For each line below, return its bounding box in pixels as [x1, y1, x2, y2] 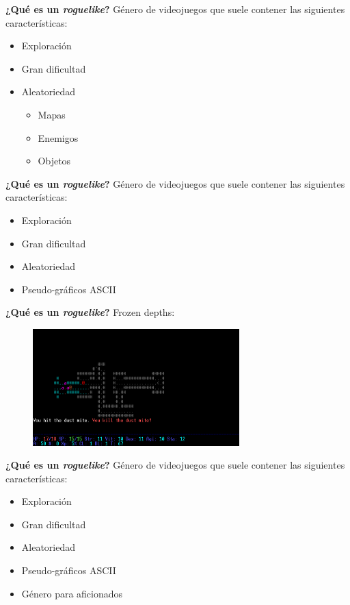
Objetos [38, 153, 71, 168]
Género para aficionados [21, 586, 123, 600]
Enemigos [38, 130, 79, 145]
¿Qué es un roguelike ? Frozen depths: [5, 305, 175, 319]
